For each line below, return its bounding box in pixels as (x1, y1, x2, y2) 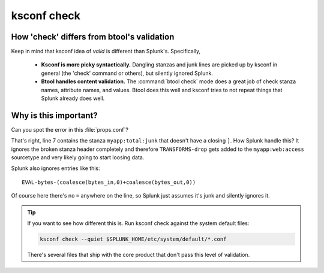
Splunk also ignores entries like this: (11, 165, 100, 172)
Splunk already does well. (41, 95, 105, 102)
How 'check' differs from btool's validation (11, 32, 175, 42)
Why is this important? (11, 110, 98, 120)
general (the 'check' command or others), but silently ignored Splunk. (41, 69, 213, 77)
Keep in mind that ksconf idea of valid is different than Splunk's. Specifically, (11, 48, 201, 55)
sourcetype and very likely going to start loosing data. (11, 154, 145, 161)
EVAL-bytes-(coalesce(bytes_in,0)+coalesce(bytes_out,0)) (22, 178, 196, 186)
